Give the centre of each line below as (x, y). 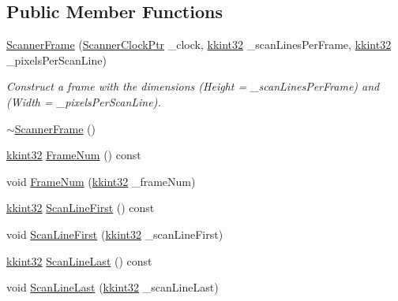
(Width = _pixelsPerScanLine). (84, 101)
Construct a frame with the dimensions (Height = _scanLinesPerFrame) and (193, 86)
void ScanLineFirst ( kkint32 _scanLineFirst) (115, 234)
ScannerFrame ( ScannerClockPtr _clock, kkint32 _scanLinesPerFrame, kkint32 (199, 45)
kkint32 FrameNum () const (74, 155)
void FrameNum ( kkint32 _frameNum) (101, 181)
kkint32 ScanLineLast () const (79, 260)
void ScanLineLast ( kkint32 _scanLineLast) (113, 287)
